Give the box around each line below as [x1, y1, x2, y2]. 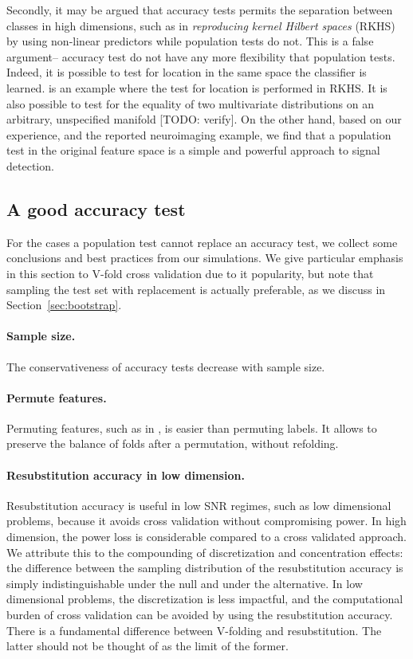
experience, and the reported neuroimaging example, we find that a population [6, 126, 391, 143]
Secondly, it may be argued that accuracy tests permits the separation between [6, 2, 393, 18]
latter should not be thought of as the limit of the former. [6, 637, 289, 654]
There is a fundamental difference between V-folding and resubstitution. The [6, 622, 382, 638]
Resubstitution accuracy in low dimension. [6, 466, 245, 483]
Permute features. [6, 389, 107, 406]
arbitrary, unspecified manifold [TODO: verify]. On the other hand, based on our [6, 111, 402, 127]
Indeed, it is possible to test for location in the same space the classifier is [6, 64, 367, 80]
